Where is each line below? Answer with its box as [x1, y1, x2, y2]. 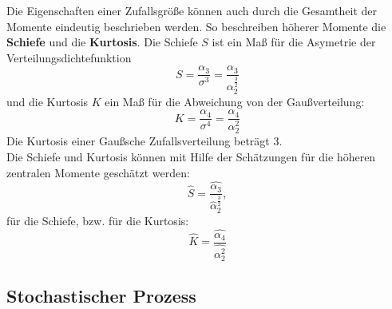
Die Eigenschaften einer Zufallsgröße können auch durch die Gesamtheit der [6, 2, 378, 18]
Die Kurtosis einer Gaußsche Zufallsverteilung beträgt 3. [6, 133, 283, 149]
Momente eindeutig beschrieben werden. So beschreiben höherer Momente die [6, 18, 386, 34]
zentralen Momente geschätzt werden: [6, 164, 190, 180]
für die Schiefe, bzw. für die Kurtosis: [6, 212, 189, 228]
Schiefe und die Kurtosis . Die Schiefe [6, 34, 198, 50]
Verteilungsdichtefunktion [6, 49, 132, 65]
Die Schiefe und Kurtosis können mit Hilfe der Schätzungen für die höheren [6, 149, 376, 165]
